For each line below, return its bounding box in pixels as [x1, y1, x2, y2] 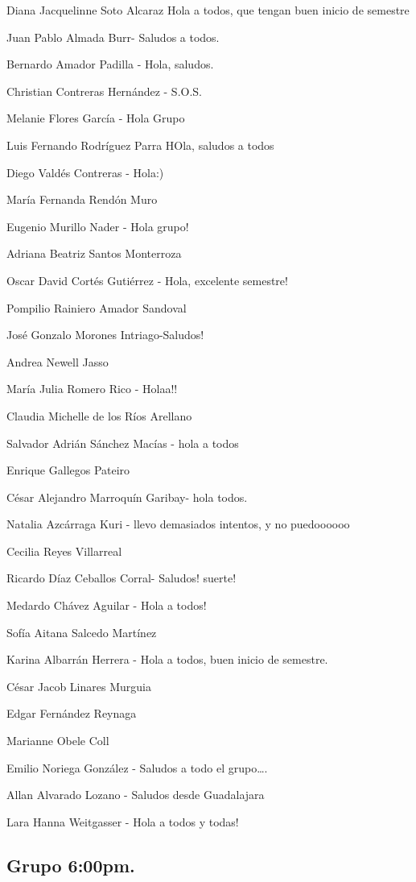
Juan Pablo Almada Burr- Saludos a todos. [6, 28, 220, 45]
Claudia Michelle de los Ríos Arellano [6, 407, 192, 424]
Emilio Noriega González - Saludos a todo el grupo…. [6, 759, 268, 776]
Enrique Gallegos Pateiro [6, 462, 130, 478]
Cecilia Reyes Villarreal [6, 542, 122, 559]
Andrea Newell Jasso [6, 353, 109, 370]
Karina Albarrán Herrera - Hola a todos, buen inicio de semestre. [6, 651, 328, 668]
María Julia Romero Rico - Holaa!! [6, 380, 178, 397]
